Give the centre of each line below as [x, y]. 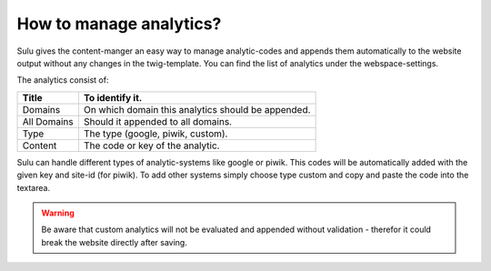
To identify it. [113, 97]
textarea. [33, 187]
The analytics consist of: [63, 80]
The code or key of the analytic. [151, 146]
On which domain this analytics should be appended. [197, 109]
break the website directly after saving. [115, 242]
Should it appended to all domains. [157, 121]
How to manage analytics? [119, 24]
